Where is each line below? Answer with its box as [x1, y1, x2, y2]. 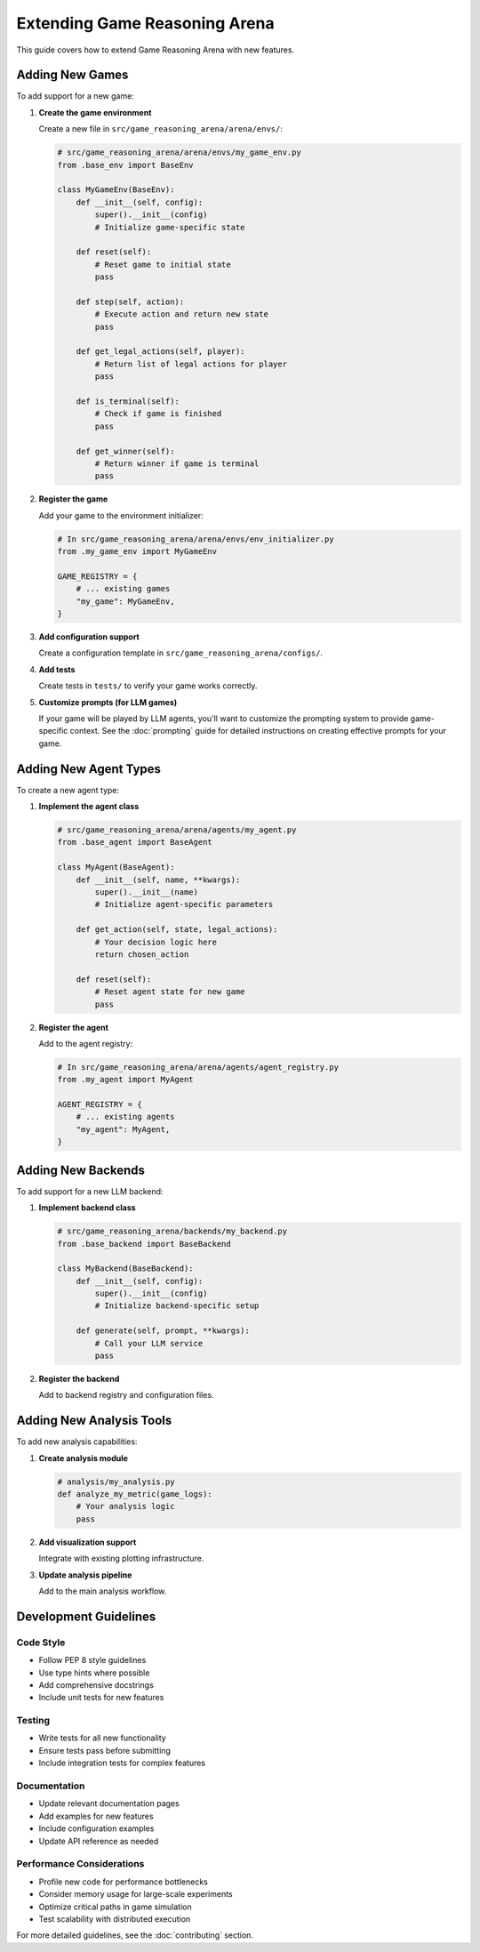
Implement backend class [38, 1202, 137, 1213]
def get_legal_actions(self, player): [76, 347, 245, 357]
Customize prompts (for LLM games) [38, 696, 178, 707]
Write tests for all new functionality [38, 1732, 166, 1743]
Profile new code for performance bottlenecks [38, 1876, 209, 1887]
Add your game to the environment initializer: [38, 510, 204, 520]
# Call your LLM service [94, 1338, 204, 1348]
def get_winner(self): [76, 446, 175, 456]
